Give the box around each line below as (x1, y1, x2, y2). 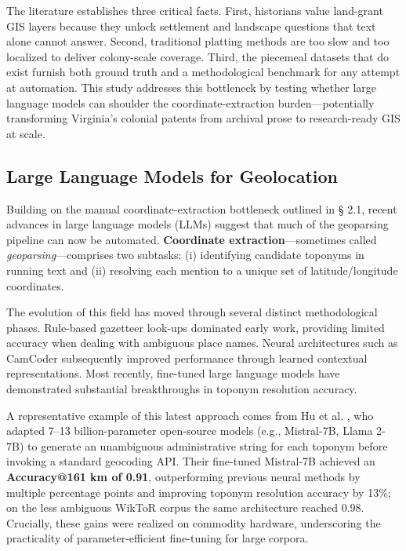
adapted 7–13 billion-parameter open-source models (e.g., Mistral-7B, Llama (6, 422, 373, 439)
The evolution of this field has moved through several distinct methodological (6, 304, 378, 320)
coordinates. (6, 277, 64, 294)
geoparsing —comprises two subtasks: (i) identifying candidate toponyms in (6, 246, 364, 263)
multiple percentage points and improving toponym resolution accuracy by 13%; (6, 483, 391, 500)
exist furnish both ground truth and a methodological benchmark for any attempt (6, 64, 401, 80)
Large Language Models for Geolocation (6, 163, 339, 188)
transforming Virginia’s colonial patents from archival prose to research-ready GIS (6, 110, 401, 126)
